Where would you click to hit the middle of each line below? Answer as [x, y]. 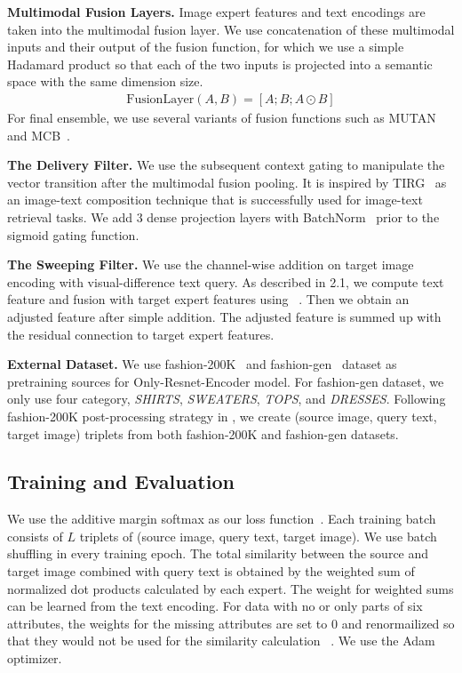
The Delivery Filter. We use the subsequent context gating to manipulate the [226, 165]
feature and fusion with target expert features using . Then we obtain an [208, 299]
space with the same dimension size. [105, 81]
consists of [35, 536]
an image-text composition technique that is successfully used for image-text [215, 200]
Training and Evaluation [121, 481]
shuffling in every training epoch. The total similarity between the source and [218, 553]
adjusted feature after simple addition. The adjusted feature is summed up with [224, 316]
